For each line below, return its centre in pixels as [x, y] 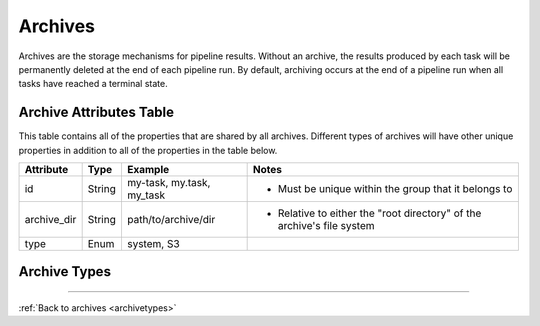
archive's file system [326, 226]
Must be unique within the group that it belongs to [395, 189]
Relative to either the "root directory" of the [379, 213]
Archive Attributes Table [96, 112]
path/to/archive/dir [171, 220]
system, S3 [153, 244]
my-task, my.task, [168, 183]
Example [148, 170]
